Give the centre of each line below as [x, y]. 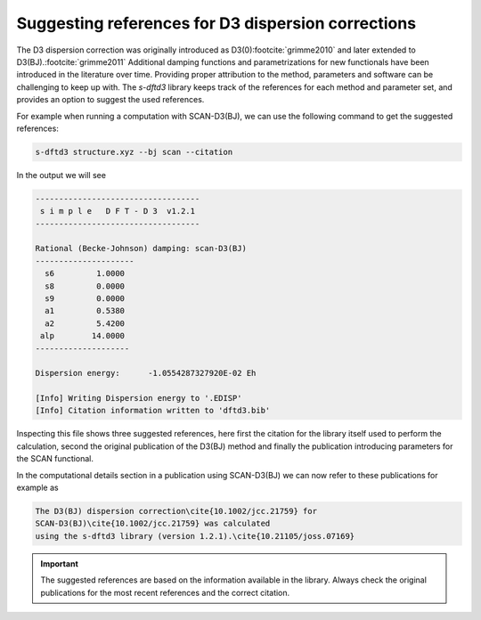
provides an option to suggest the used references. [110, 100]
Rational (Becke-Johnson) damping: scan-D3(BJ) [141, 249]
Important [60, 563]
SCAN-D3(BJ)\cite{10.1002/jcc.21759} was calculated [153, 524]
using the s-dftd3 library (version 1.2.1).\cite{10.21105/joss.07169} [195, 536]
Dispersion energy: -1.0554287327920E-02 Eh [146, 373]
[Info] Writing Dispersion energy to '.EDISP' [139, 398]
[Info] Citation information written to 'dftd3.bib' [153, 411]
